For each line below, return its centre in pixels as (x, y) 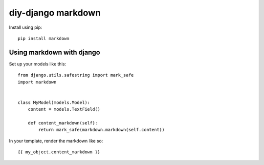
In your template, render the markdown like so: (56, 141)
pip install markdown (44, 38)
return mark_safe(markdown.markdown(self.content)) (101, 130)
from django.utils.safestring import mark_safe (76, 75)
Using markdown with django (55, 52)
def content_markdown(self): (63, 123)
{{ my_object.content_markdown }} (59, 152)
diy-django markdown (55, 13)
